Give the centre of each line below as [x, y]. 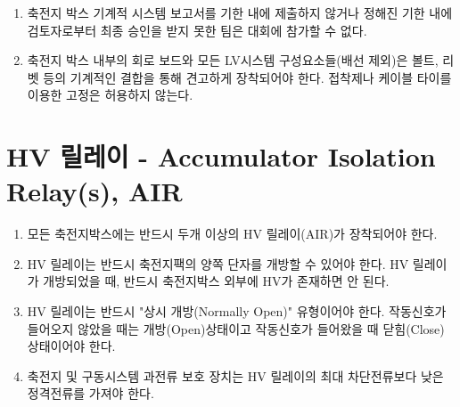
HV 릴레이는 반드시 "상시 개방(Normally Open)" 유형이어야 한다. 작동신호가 [237, 311]
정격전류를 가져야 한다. [90, 393]
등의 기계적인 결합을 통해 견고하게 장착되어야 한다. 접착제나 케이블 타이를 [247, 77]
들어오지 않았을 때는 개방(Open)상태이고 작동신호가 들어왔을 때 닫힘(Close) [236, 328]
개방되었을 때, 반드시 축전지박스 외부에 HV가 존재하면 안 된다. [216, 281]
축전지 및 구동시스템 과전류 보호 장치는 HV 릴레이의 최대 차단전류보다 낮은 [235, 375]
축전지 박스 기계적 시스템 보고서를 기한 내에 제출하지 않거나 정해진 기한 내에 [240, 12]
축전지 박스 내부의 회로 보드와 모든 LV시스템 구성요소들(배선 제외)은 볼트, [233, 60]
